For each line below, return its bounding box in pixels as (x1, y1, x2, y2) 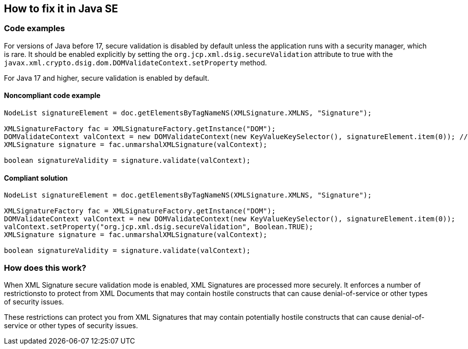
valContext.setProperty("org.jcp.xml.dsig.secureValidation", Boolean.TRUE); (4, 223, 313, 231)
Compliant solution (4, 173, 68, 182)
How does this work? (4, 262, 86, 273)
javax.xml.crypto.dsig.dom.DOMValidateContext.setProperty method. (4, 58, 267, 67)
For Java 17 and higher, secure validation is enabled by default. (4, 73, 210, 82)
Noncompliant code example (4, 91, 101, 100)
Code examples (4, 23, 65, 34)
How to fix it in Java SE (4, 2, 118, 15)
